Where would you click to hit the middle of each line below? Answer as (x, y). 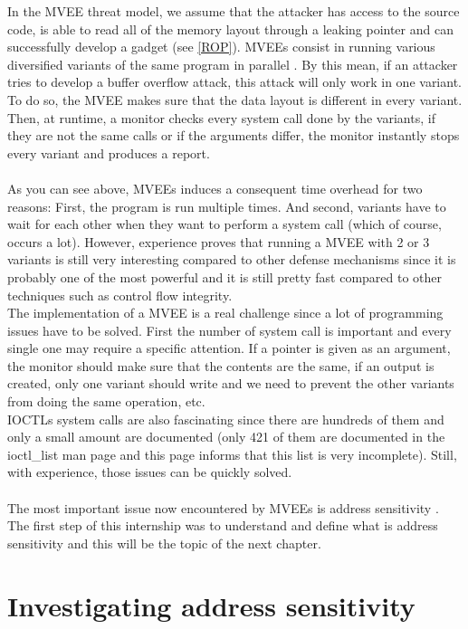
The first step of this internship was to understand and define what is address (223, 525)
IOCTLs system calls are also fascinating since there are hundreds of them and (226, 419)
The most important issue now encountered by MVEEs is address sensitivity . (223, 507)
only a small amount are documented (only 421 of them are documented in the (226, 437)
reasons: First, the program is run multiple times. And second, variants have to (227, 206)
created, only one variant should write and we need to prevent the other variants (231, 383)
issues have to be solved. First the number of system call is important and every (229, 330)
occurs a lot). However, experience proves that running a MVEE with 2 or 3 (219, 241)
